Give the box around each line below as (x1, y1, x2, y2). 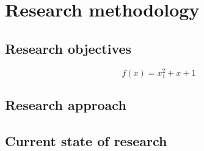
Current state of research (5, 131, 167, 150)
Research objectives (5, 39, 132, 57)
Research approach (5, 95, 126, 114)
